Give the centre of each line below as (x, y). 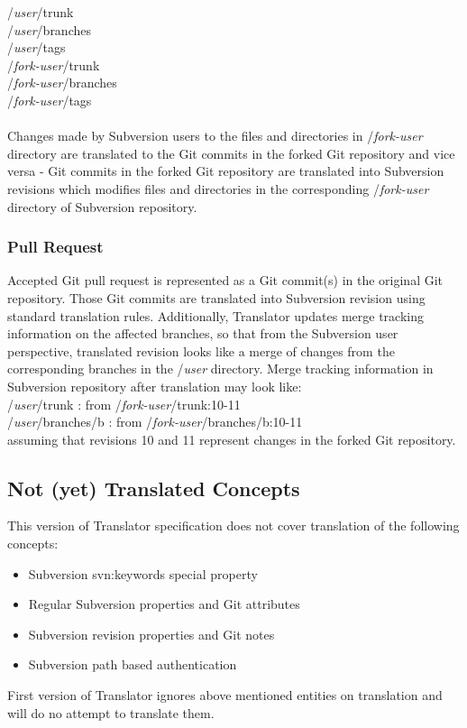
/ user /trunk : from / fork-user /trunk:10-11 (124, 404)
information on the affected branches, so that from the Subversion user (203, 333)
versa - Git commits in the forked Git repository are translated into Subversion (226, 171)
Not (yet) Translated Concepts (154, 488)
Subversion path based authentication (133, 664)
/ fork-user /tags (50, 100)
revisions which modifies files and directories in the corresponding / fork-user (218, 188)
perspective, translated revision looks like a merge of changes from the (201, 350)
